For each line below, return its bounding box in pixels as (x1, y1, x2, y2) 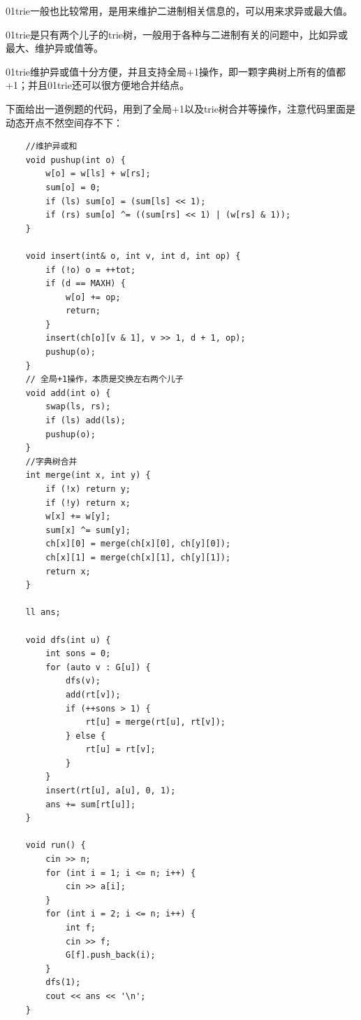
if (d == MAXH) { (45, 278, 126, 289)
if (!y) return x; (45, 497, 131, 508)
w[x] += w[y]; (45, 511, 111, 522)
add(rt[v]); (65, 689, 121, 700)
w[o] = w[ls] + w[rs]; (45, 169, 151, 179)
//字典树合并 (25, 456, 78, 467)
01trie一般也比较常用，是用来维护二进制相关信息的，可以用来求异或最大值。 (6, 3, 353, 17)
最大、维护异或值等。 (6, 41, 103, 55)
